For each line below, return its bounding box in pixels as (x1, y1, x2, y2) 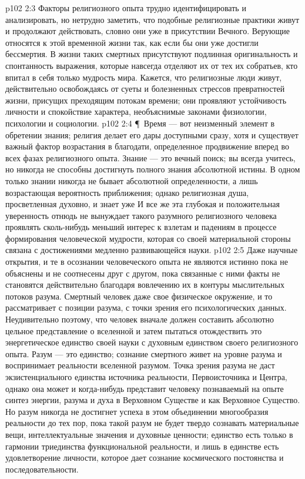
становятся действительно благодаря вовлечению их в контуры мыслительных (5, 278, 284, 291)
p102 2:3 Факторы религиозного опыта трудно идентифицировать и (5, 2, 246, 14)
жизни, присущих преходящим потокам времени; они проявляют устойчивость (5, 94, 287, 106)
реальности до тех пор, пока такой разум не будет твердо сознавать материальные (5, 417, 299, 429)
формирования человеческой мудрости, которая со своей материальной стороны (5, 232, 291, 244)
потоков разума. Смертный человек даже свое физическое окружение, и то (5, 290, 273, 302)
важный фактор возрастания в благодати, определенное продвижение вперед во (5, 140, 289, 152)
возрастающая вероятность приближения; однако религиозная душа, (5, 186, 249, 198)
